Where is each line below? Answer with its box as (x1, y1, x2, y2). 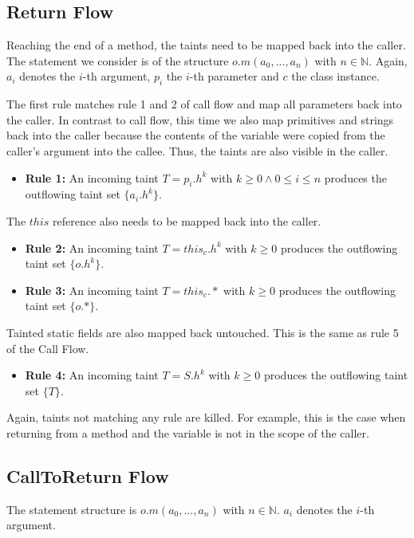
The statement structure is (6, 501, 137, 517)
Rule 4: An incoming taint (25, 367, 159, 383)
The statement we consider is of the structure (6, 52, 229, 69)
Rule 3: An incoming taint (25, 281, 159, 298)
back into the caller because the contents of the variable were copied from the (6, 127, 385, 143)
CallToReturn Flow (6, 463, 169, 488)
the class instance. (291, 68, 380, 84)
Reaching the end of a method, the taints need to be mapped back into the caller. (6, 37, 406, 53)
